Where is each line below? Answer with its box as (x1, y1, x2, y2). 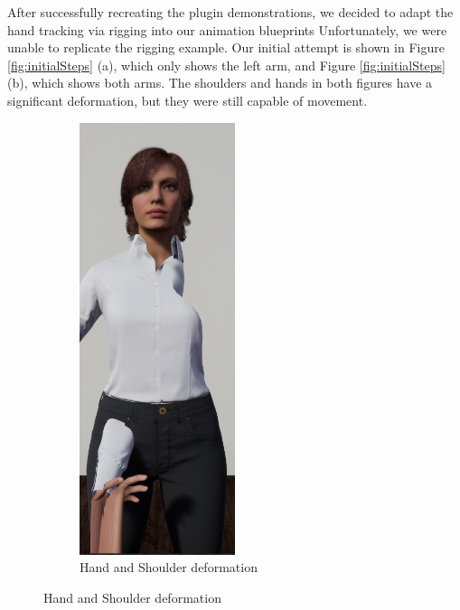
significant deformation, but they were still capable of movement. (7, 90, 368, 109)
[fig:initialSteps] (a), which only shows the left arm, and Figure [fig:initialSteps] (7, 55, 446, 74)
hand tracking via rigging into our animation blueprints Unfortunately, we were (7, 20, 447, 39)
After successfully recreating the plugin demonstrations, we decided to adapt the (7, 3, 454, 21)
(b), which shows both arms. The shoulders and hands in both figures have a (7, 73, 433, 92)
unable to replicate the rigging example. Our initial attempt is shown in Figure (7, 38, 445, 57)
